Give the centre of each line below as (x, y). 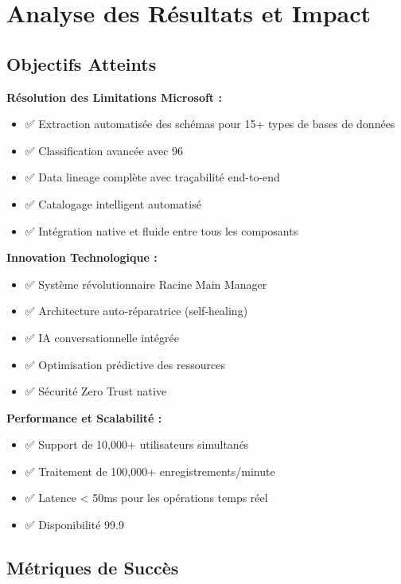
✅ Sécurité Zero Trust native (96, 391)
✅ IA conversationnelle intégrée (102, 337)
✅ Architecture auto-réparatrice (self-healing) (136, 311)
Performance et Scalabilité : (84, 417)
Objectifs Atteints (82, 63)
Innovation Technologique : (82, 257)
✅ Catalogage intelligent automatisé (113, 203)
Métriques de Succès (93, 568)
